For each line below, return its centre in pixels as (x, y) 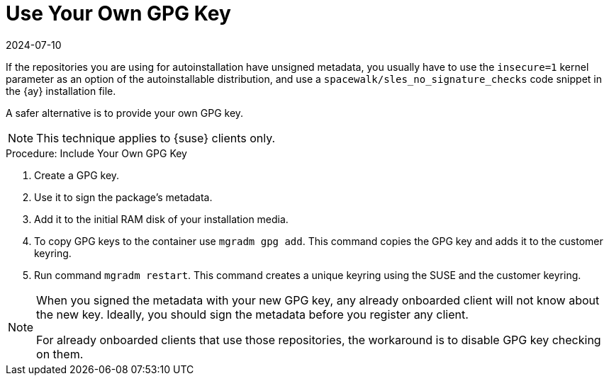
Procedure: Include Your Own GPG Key (96, 153)
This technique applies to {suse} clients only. (156, 138)
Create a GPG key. (77, 175)
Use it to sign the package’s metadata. (123, 197)
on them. (60, 354)
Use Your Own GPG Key (118, 13)
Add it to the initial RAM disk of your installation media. (161, 219)
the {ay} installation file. (61, 91)
